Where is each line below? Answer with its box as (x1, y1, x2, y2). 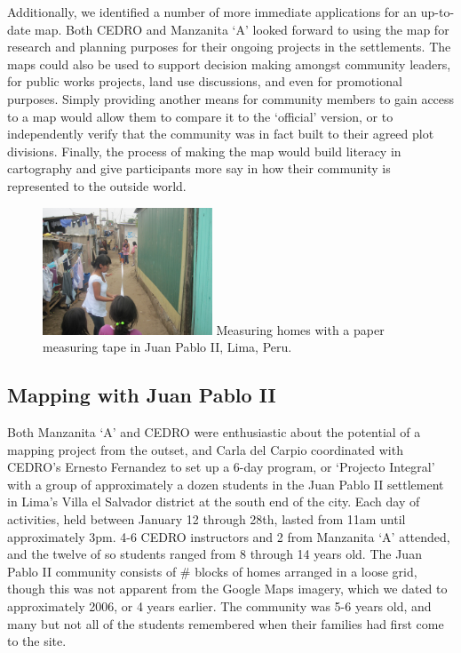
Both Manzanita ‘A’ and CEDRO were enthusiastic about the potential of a (7, 423, 421, 442)
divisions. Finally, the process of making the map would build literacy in (7, 141, 401, 160)
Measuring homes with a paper (216, 320, 385, 338)
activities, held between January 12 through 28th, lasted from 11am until (7, 509, 406, 528)
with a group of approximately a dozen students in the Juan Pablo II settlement (7, 474, 444, 493)
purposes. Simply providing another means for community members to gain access (7, 89, 455, 108)
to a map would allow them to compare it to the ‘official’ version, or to (7, 107, 393, 125)
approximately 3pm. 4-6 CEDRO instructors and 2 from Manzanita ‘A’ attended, (7, 527, 450, 545)
